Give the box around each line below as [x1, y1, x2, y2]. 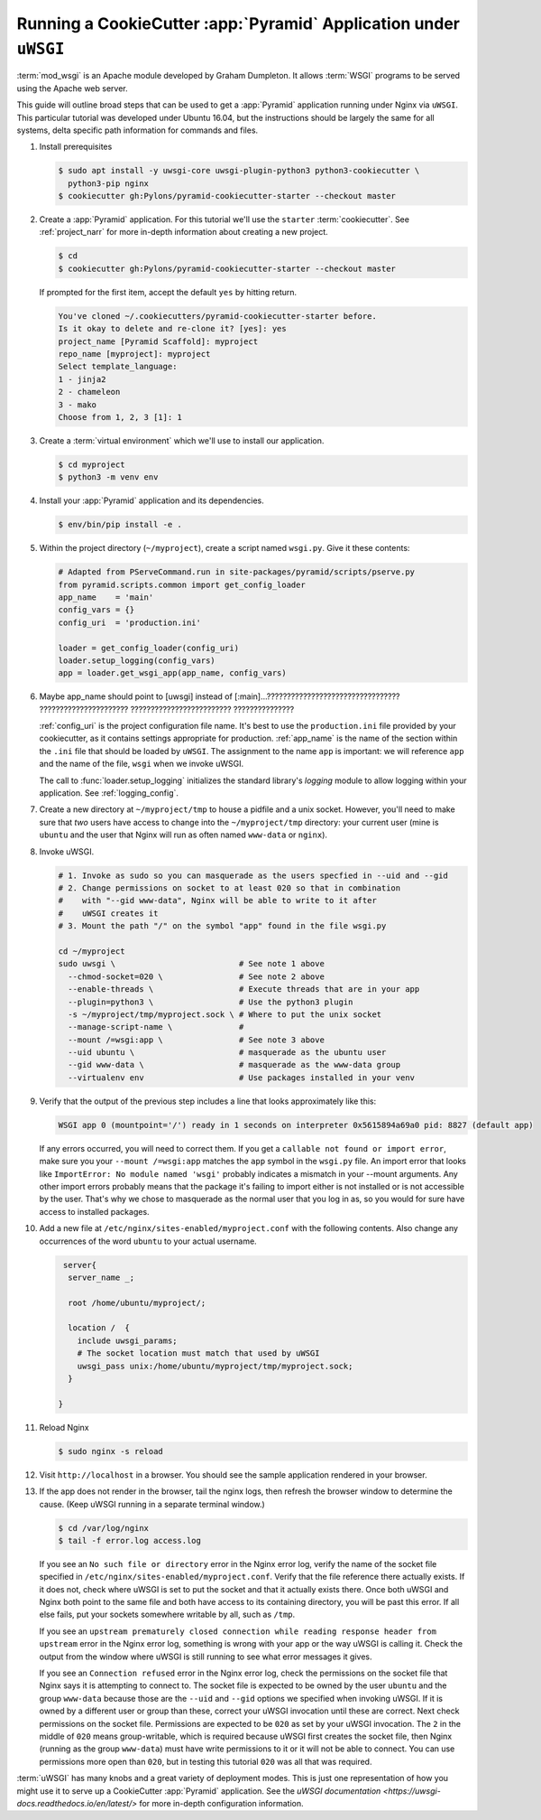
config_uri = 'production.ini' [58, 617, 202, 628]
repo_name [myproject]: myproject [58, 349, 211, 359]
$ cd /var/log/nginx [58, 1523, 149, 1533]
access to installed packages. [39, 1206, 150, 1217]
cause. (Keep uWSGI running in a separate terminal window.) [39, 1498, 265, 1509]
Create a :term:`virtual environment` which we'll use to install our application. [39, 434, 325, 446]
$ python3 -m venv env [58, 472, 159, 482]
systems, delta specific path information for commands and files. [16, 125, 259, 135]
